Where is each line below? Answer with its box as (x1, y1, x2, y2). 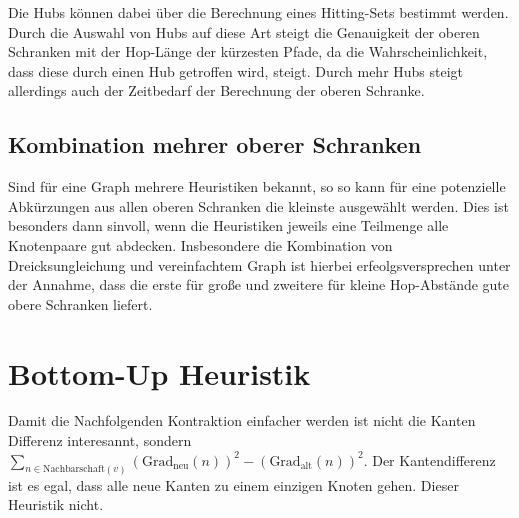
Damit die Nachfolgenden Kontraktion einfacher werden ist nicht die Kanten (8, 410, 476, 431)
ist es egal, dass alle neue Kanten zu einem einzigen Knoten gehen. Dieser (8, 474, 459, 495)
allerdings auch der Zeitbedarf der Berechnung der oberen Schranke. (8, 80, 425, 101)
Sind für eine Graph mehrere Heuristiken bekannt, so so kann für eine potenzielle (8, 176, 506, 197)
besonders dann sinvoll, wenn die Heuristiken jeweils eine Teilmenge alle (8, 215, 449, 236)
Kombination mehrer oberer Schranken (8, 129, 422, 160)
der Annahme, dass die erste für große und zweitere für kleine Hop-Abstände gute (8, 274, 510, 295)
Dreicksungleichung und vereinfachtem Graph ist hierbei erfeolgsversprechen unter (8, 254, 511, 275)
